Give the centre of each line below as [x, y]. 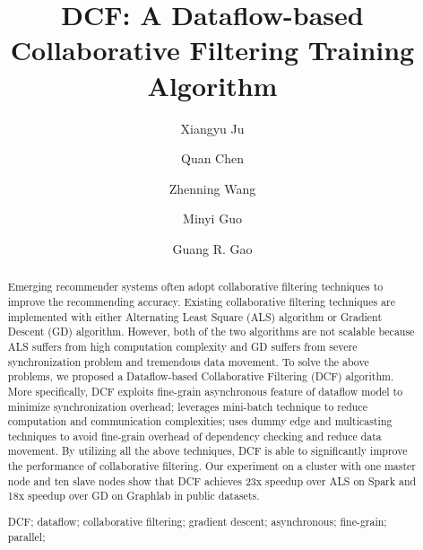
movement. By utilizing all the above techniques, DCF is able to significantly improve [207, 451]
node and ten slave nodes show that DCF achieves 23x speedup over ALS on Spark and [212, 480]
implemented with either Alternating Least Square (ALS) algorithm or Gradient [195, 316]
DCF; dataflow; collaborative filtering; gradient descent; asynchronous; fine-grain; [197, 521]
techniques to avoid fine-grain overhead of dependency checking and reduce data [194, 436]
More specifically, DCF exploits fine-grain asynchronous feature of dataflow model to [205, 391]
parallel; [26, 536]
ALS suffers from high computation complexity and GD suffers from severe [182, 346]
